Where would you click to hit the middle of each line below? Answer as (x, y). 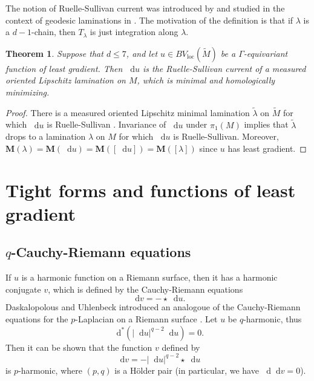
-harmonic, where (50, 370)
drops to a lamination (46, 136)
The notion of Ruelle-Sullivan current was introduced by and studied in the (145, 8)
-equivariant (266, 53)
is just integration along (134, 32)
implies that (266, 124)
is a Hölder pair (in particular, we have (187, 370)
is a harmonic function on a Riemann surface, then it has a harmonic (149, 277)
